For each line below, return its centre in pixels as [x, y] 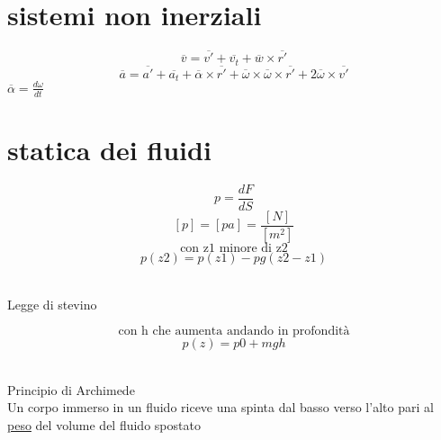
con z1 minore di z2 [234, 248]
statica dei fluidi [109, 149]
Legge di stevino [52, 304]
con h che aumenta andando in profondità [234, 332]
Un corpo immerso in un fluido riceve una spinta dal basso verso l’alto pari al [220, 407]
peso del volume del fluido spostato [104, 424]
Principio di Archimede [71, 389]
